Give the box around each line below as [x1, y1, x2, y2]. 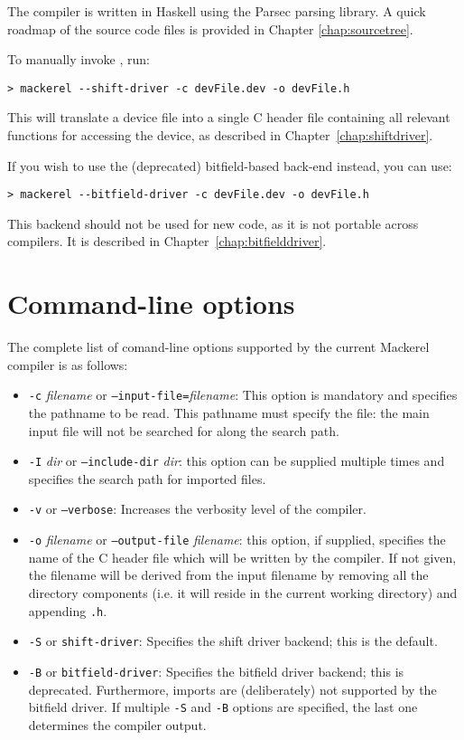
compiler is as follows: [7, 355, 128, 374]
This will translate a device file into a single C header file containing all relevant [7, 108, 450, 127]
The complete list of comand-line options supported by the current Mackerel [7, 337, 430, 356]
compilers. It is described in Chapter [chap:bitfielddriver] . [7, 232, 327, 251]
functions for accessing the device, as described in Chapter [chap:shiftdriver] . [7, 126, 433, 145]
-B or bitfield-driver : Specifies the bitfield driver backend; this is [28, 661, 404, 680]
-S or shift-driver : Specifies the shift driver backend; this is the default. [28, 631, 438, 650]
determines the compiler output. [28, 715, 207, 734]
